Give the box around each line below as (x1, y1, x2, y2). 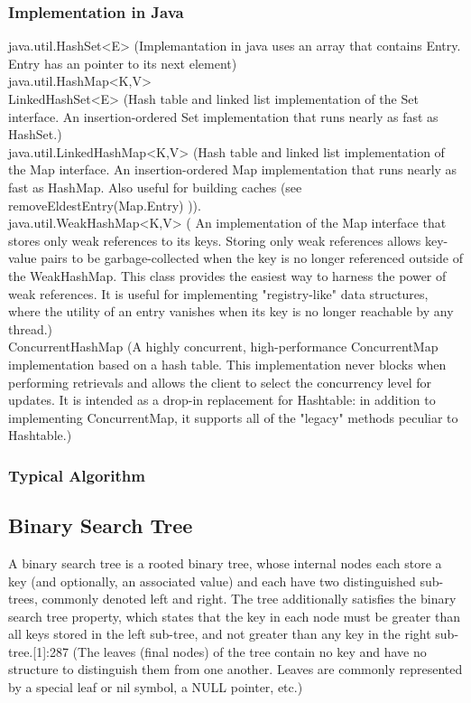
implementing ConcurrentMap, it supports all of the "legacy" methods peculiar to (8, 408, 458, 426)
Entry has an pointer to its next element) (8, 53, 237, 72)
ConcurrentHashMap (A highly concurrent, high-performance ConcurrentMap (8, 337, 439, 356)
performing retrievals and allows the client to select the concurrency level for (8, 372, 432, 391)
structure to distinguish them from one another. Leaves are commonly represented (8, 660, 463, 679)
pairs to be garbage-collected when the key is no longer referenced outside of (41, 248, 463, 267)
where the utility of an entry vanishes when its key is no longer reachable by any (8, 302, 454, 321)
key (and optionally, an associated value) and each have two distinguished (8, 571, 416, 590)
